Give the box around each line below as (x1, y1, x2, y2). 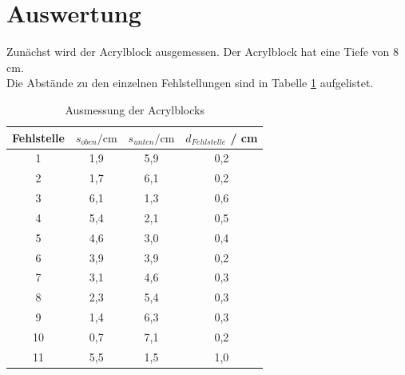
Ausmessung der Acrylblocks (65, 101, 204, 118)
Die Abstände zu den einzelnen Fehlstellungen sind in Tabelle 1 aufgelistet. (6, 74, 374, 91)
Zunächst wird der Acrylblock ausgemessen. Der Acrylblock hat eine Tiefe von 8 (6, 43, 399, 60)
